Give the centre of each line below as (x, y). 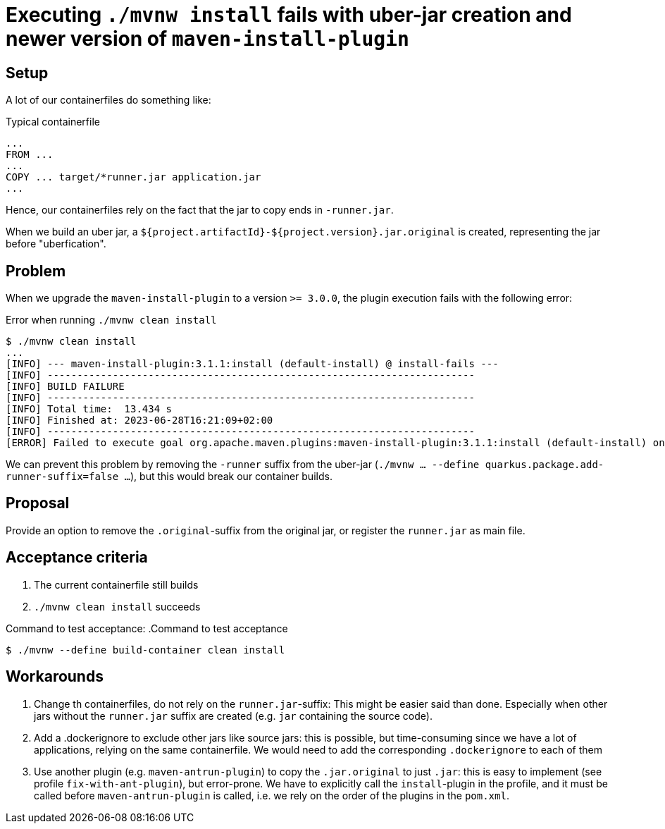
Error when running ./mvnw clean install (111, 320)
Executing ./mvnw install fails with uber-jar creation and (289, 15)
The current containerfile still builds (116, 584)
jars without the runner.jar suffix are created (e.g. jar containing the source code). (233, 716)
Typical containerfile (53, 122)
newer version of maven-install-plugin (207, 39)
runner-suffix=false (62, 477)
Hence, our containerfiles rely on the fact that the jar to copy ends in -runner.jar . (200, 210)
